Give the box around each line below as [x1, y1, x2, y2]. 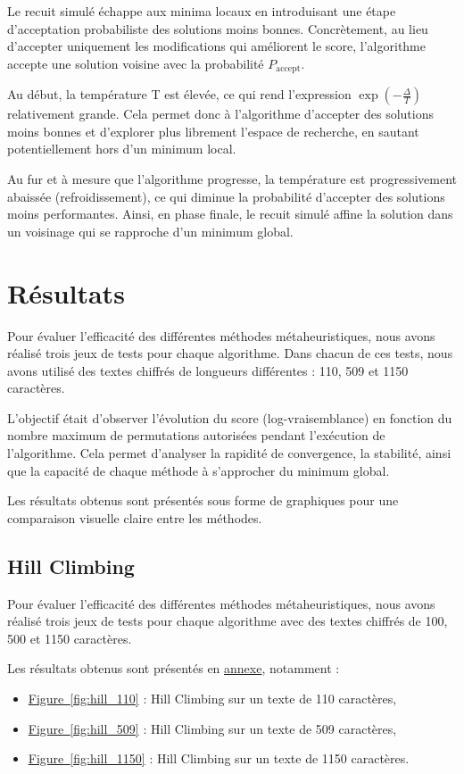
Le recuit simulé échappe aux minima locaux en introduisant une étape [7, 2, 396, 20]
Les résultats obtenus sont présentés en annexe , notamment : [7, 659, 340, 678]
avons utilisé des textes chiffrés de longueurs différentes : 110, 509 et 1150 [7, 361, 409, 379]
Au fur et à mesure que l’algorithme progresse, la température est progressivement [7, 170, 457, 188]
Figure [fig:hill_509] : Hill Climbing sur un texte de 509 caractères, [28, 719, 397, 737]
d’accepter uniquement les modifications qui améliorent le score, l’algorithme [7, 37, 426, 55]
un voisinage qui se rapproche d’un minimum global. [7, 221, 294, 240]
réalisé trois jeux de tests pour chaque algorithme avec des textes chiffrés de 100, [7, 612, 448, 630]
